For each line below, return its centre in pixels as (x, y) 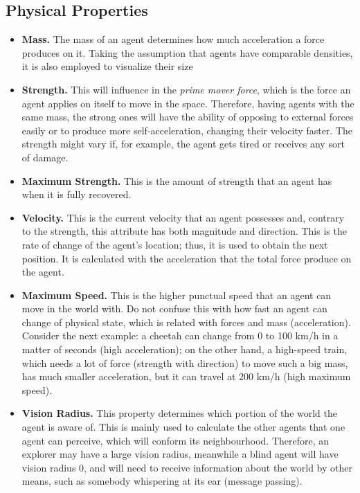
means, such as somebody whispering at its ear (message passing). (162, 481)
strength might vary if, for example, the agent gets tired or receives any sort (183, 144)
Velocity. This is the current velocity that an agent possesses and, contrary (183, 217)
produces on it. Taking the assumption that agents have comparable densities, (187, 52)
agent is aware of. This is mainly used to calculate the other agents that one (183, 427)
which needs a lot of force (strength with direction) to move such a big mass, (185, 362)
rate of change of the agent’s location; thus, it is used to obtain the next (175, 244)
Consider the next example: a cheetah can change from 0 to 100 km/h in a (180, 335)
